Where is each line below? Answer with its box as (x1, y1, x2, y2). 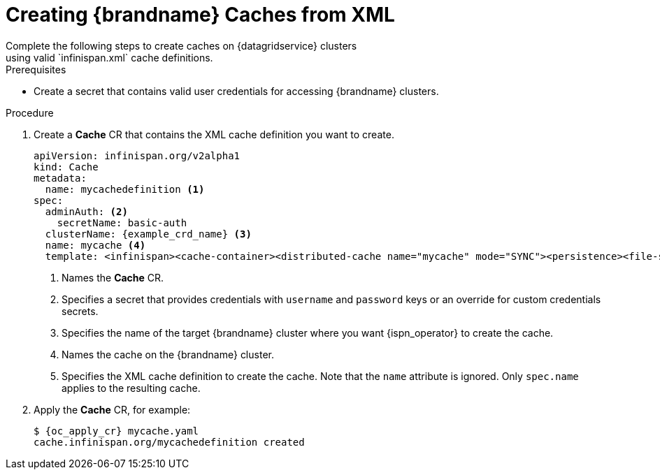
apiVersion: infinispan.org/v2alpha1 (34, 149, 241, 161)
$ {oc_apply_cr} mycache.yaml (34, 425, 199, 437)
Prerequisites (6, 63, 66, 75)
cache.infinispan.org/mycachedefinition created (34, 436, 305, 448)
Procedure (6, 106, 54, 119)
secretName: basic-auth (57, 217, 187, 228)
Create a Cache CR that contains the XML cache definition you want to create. (34, 128, 394, 140)
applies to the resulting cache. (62, 381, 201, 394)
